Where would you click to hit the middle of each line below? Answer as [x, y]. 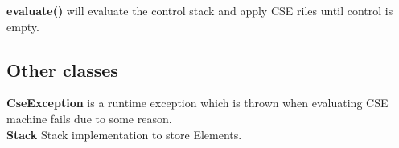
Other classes [62, 69]
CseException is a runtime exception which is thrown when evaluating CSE [197, 103]
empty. [23, 26]
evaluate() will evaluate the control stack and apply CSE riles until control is [200, 10]
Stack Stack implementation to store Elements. [124, 134]
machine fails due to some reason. [89, 118]
